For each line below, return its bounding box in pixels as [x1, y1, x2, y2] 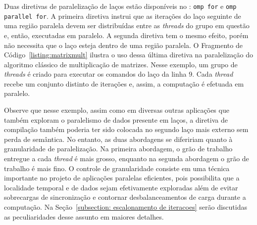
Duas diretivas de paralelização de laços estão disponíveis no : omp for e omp [4, 1, 237, 11]
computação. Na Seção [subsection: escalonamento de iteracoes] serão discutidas [4, 202, 247, 212]
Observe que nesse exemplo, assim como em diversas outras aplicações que [4, 105, 229, 115]
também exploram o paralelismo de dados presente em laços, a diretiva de [4, 114, 228, 125]
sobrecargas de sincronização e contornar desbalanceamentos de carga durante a [4, 192, 246, 202]
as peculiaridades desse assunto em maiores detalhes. [4, 211, 164, 222]
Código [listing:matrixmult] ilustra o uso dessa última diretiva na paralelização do [4, 49, 254, 60]
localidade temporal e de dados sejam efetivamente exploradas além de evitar [4, 182, 238, 192]
